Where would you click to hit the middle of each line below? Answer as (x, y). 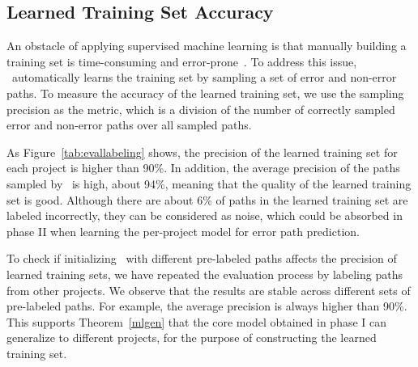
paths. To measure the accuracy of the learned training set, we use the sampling (205, 93)
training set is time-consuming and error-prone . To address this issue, (182, 61)
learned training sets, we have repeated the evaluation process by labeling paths (205, 274)
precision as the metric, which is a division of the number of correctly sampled (201, 109)
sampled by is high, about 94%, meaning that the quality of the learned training (209, 183)
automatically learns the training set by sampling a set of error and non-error (204, 77)
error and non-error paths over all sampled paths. (129, 125)
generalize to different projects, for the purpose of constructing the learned (192, 337)
